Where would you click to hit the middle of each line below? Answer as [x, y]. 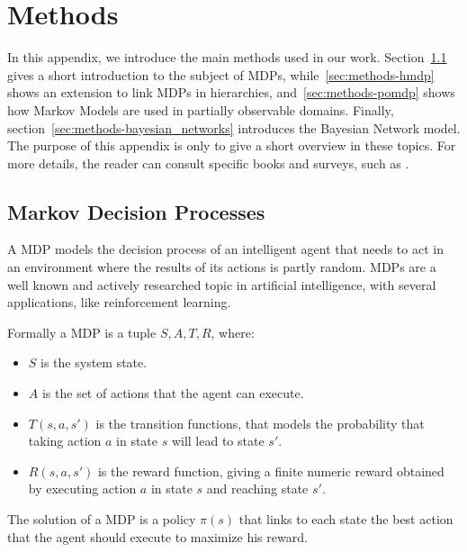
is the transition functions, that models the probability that [260, 423]
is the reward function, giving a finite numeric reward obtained [271, 471]
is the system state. [94, 362]
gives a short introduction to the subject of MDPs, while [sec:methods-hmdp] [221, 74]
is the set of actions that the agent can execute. [173, 393]
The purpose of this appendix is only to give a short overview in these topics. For [232, 145]
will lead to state [218, 441]
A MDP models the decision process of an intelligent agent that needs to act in [225, 249]
